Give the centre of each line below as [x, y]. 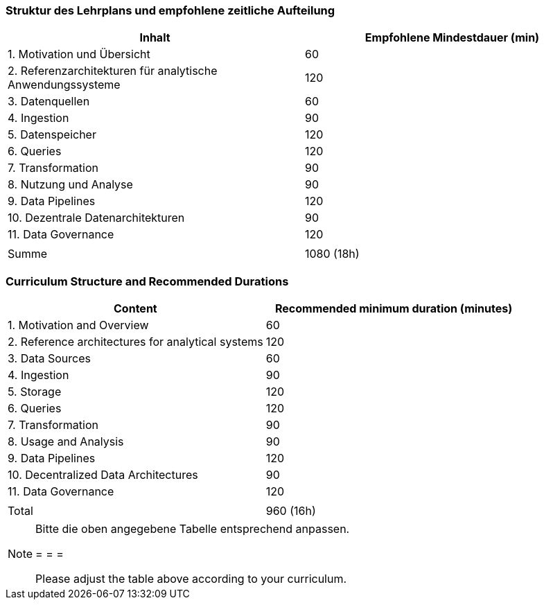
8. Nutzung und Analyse [70, 185]
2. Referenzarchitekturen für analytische [113, 71]
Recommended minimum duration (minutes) [394, 309]
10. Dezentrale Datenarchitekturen [96, 218]
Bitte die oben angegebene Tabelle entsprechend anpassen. [193, 529]
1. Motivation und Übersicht [79, 54]
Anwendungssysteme [64, 85]
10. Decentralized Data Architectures [103, 475]
